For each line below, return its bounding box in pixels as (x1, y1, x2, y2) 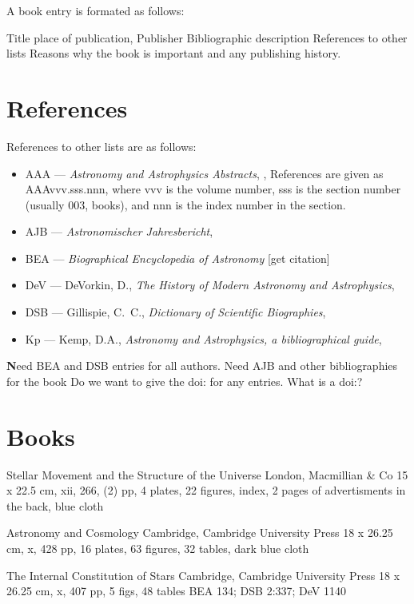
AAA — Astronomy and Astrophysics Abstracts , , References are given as (25, 165, 384, 181)
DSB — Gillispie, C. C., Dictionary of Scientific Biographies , (25, 304, 326, 320)
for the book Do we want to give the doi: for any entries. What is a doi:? (6, 372, 363, 389)
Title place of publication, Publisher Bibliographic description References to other (6, 29, 408, 46)
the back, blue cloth (6, 497, 104, 514)
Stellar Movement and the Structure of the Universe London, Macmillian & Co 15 (6, 466, 408, 483)
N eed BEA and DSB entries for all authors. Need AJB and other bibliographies (6, 357, 398, 374)
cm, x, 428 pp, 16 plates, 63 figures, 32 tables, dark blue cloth (6, 539, 309, 556)
